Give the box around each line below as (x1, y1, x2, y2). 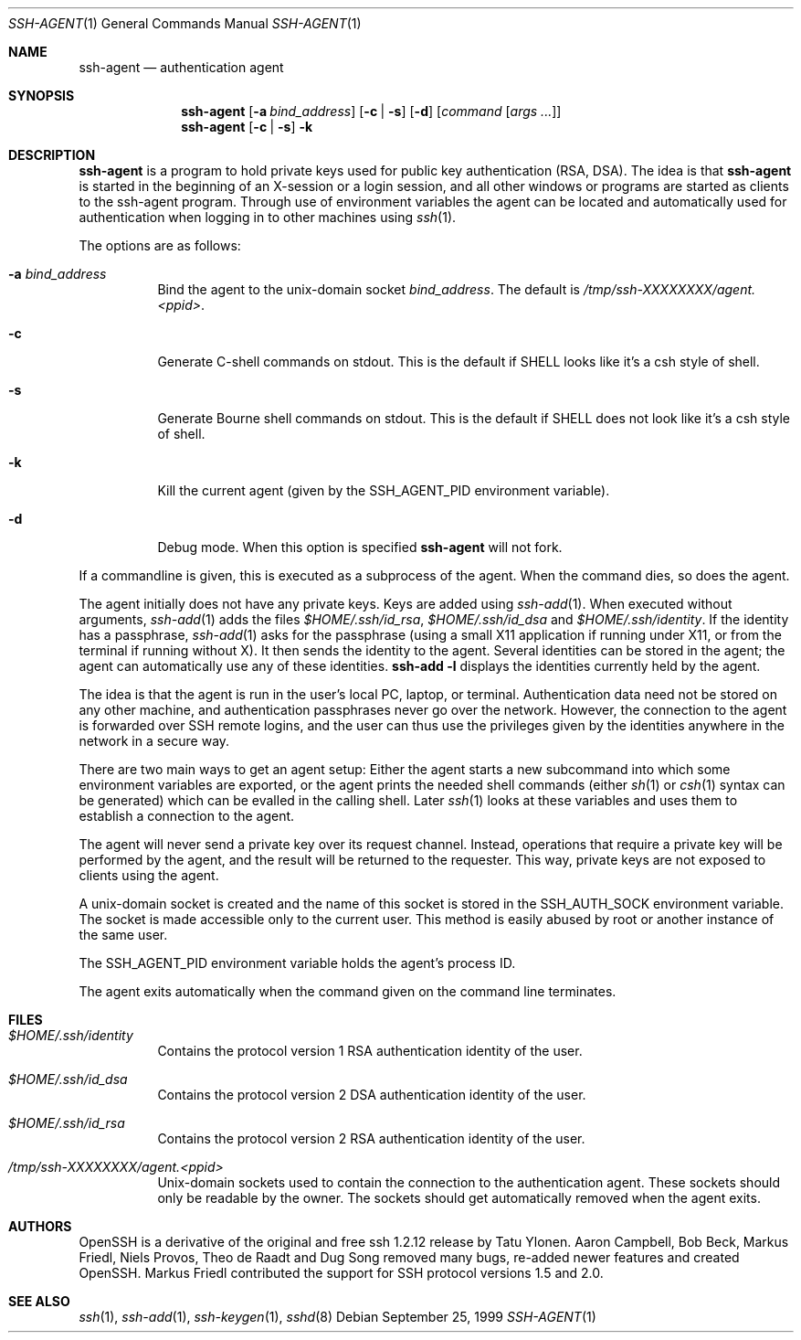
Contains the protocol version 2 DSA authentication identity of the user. (157, 1087, 586, 1102)
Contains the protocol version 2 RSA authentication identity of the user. (157, 1131, 585, 1146)
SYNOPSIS (8, 88, 75, 103)
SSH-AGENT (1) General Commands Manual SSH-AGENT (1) (8, 16, 362, 31)
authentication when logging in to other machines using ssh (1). (79, 209, 457, 225)
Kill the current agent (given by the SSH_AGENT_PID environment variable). (157, 483, 610, 498)
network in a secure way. (79, 733, 230, 749)
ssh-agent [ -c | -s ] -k (181, 119, 313, 134)
